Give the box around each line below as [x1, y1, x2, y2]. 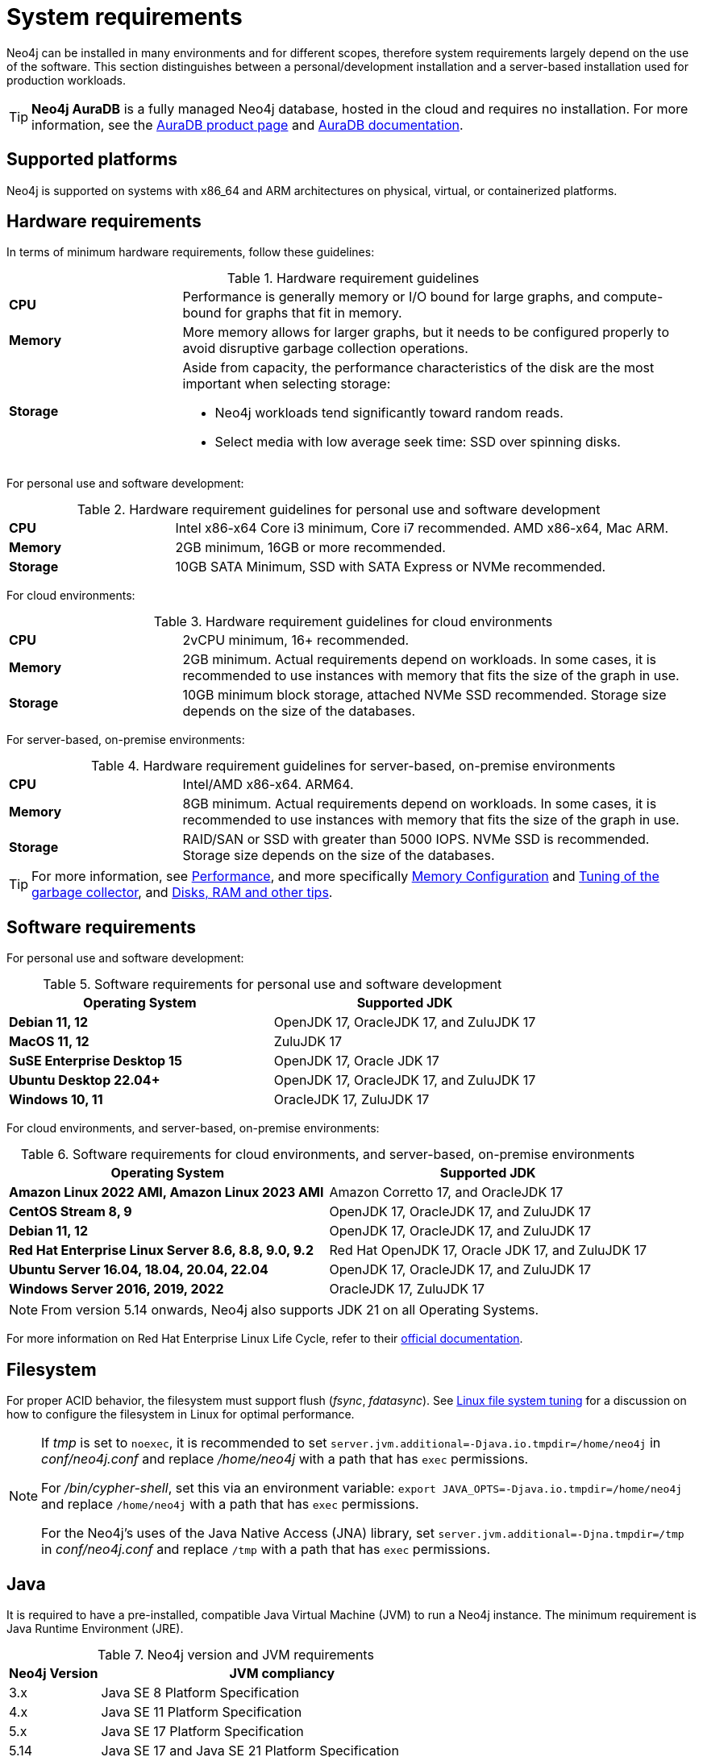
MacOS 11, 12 [9, 1033, 89, 1050]
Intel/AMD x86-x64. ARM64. [182, 776, 354, 793]
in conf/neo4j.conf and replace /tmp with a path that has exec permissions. [41, 1541, 490, 1558]
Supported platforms [6, 149, 177, 170]
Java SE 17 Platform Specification [101, 1722, 304, 1739]
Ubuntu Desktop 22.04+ [9, 1072, 160, 1089]
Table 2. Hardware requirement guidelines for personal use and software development [77, 501, 601, 518]
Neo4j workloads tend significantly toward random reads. [214, 405, 564, 422]
